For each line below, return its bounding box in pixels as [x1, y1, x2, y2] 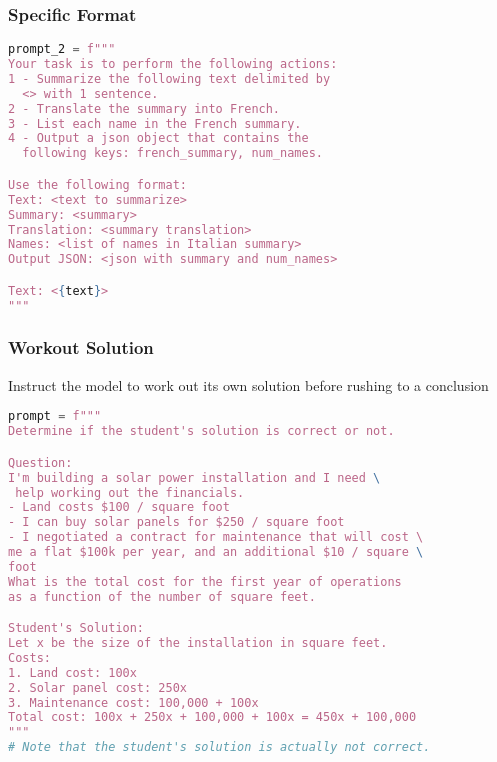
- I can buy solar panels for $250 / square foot [8, 515, 345, 530]
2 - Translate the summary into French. [8, 101, 281, 116]
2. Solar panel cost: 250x [8, 680, 187, 695]
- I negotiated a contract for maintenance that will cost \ [8, 530, 424, 545]
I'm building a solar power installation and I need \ [8, 470, 381, 485]
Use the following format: [8, 177, 187, 192]
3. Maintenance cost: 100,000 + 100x [8, 695, 259, 710]
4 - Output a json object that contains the [8, 131, 309, 146]
